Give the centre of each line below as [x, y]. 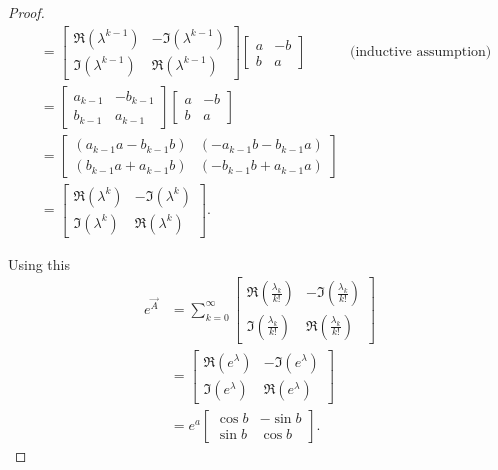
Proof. [26, 12]
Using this [39, 263]
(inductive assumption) [420, 52]
